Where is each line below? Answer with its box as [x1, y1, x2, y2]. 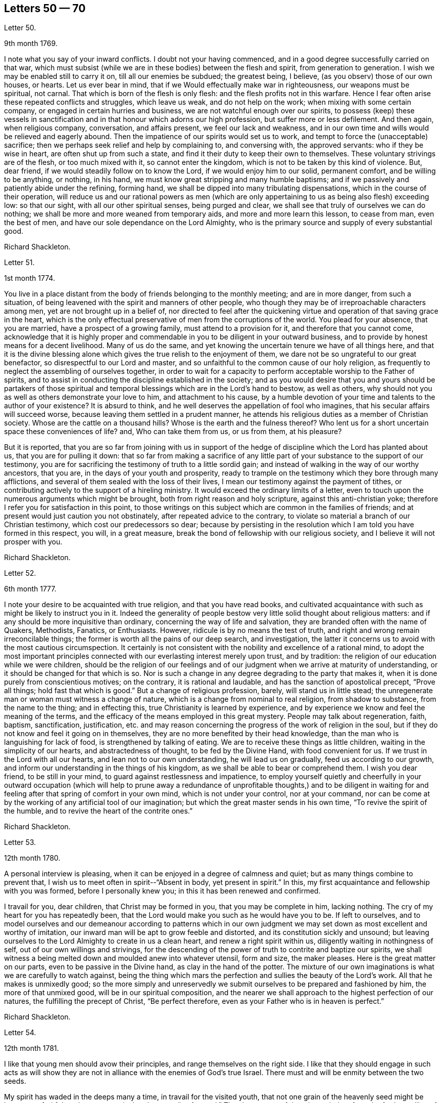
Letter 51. [4, 258, 35, 267]
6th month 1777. [4, 584, 57, 593]
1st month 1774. [4, 274, 55, 283]
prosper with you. [4, 537, 63, 546]
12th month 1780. [4, 854, 61, 863]
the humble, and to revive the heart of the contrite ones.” [4, 807, 193, 816]
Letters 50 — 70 [4, 2, 86, 15]
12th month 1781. [4, 1044, 59, 1053]
